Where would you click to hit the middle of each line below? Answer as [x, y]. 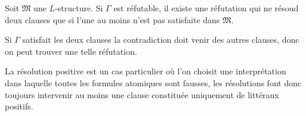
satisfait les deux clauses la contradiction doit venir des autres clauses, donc [161, 40]
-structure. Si [79, 8]
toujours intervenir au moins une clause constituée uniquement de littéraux [142, 94]
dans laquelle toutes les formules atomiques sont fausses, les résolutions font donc [153, 82]
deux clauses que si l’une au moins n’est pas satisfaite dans [112, 19]
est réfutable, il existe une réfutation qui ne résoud [206, 8]
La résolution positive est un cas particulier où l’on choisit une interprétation [146, 71]
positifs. [19, 106]
